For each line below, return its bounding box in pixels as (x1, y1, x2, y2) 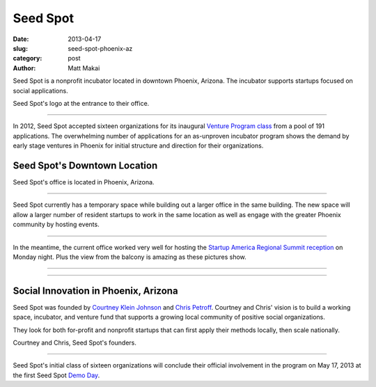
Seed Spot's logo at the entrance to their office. (13, 99, 150, 107)
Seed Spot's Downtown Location (13, 159, 158, 171)
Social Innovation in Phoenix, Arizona (13, 285, 178, 297)
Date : (13, 35, 29, 43)
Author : (13, 63, 36, 72)
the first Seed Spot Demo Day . (13, 371, 100, 379)
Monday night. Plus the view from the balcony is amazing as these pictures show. (13, 253, 246, 261)
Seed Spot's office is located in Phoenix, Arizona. (13, 177, 155, 186)
